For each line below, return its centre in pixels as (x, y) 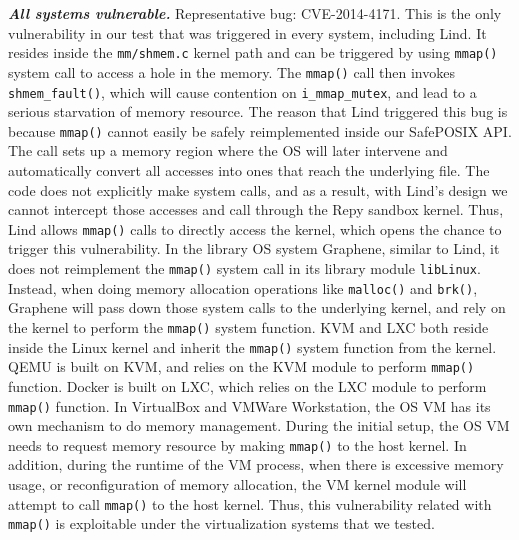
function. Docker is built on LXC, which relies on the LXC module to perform (247, 385)
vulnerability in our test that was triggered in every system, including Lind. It (247, 32)
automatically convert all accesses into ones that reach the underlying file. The (249, 170)
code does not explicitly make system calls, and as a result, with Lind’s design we (258, 189)
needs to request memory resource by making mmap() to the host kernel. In (237, 444)
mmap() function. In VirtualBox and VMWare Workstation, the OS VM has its (249, 405)
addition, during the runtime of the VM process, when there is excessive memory (256, 464)
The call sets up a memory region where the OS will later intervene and (228, 150)
